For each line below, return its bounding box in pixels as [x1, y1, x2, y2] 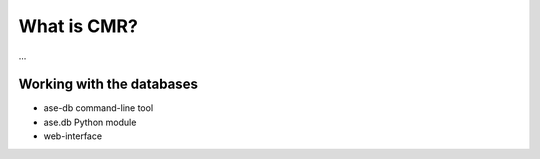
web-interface [43, 130, 103, 142]
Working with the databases [18, 76, 199, 93]
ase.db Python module [43, 116, 137, 128]
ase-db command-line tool [43, 102, 154, 114]
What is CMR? [18, 15, 139, 37]
